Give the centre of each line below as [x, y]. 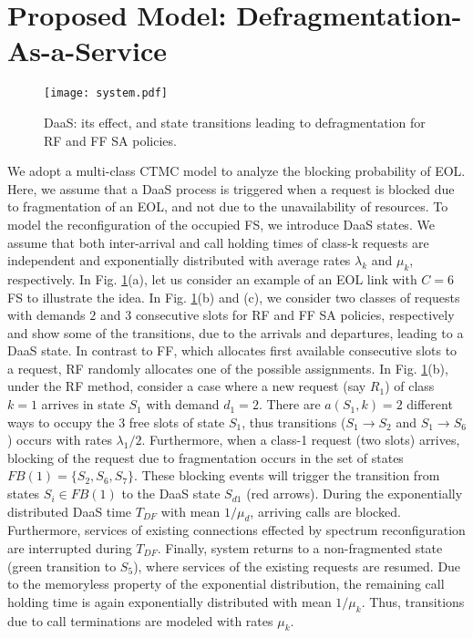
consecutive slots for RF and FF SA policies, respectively [295, 315]
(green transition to [62, 566]
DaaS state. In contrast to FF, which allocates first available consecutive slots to [232, 350]
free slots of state [177, 422]
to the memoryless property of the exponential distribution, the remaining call [226, 584]
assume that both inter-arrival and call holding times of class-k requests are [218, 242]
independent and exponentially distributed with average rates [179, 260]
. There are [289, 404]
